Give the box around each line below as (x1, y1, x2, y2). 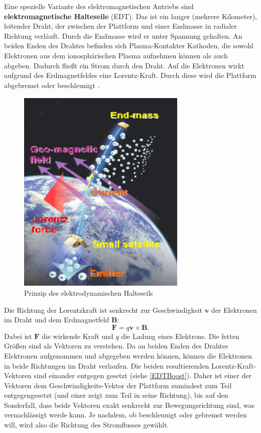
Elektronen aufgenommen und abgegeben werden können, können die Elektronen (4, 350, 252, 361)
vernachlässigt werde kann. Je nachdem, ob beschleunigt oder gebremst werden (4, 409, 247, 420)
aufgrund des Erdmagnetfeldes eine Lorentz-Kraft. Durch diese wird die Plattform (4, 70, 256, 80)
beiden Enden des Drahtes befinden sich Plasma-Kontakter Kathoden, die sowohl (4, 40, 253, 51)
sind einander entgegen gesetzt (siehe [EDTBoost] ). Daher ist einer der (34, 370, 251, 381)
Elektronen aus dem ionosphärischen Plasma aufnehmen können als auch (4, 50, 228, 60)
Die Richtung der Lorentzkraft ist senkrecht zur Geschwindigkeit (4, 304, 203, 315)
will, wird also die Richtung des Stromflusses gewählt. (4, 419, 169, 430)
